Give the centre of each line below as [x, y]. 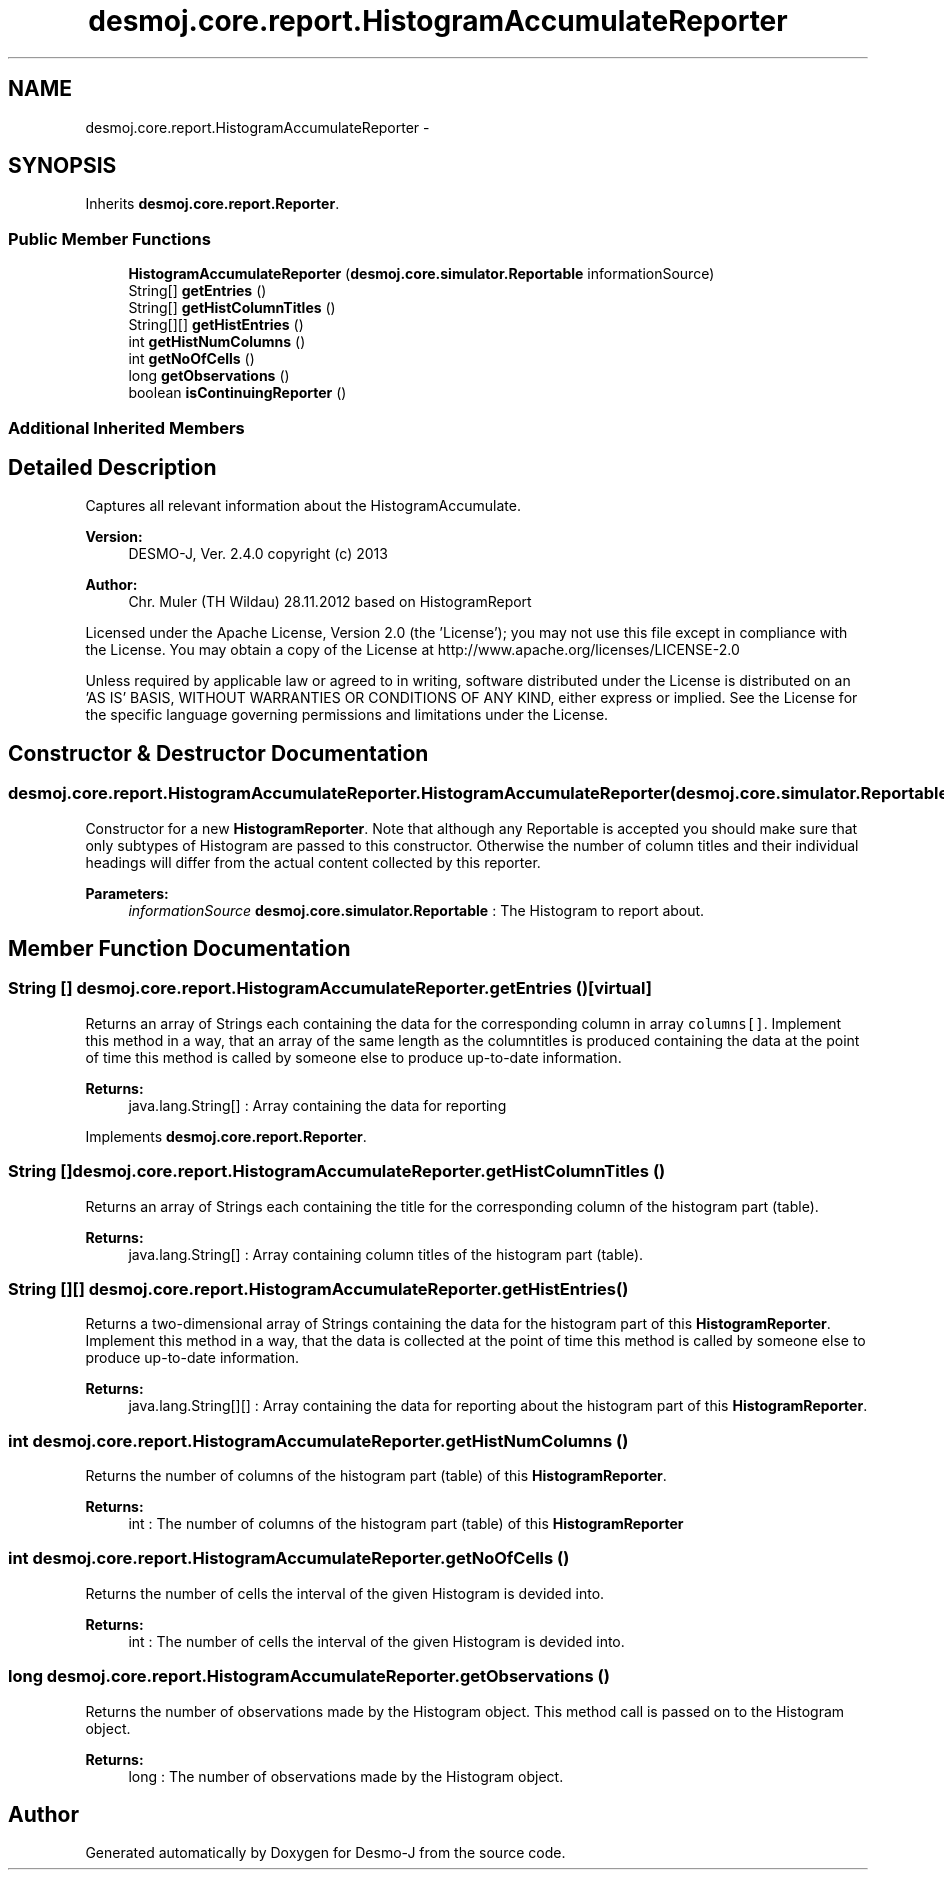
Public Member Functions [109, 238]
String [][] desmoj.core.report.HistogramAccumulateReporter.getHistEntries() [318, 1288]
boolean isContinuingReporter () [237, 393]
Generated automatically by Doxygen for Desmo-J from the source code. [325, 1853]
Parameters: [127, 893]
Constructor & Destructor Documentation [218, 753]
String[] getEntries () [197, 291]
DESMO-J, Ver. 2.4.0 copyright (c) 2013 [258, 554]
